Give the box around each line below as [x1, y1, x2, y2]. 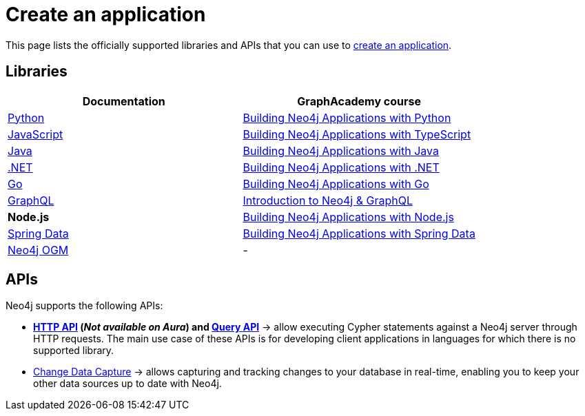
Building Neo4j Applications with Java [243, 143, 439, 158]
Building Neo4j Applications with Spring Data [243, 226, 475, 240]
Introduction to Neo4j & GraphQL [243, 193, 413, 207]
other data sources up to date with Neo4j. [33, 377, 222, 390]
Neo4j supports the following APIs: [6, 300, 163, 312]
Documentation [82, 94, 165, 108]
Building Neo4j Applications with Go [243, 176, 429, 191]
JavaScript [8, 127, 63, 141]
